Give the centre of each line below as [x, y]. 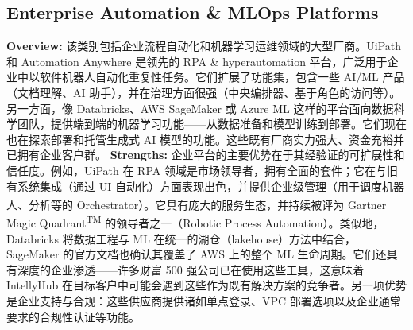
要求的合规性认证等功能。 [73, 316]
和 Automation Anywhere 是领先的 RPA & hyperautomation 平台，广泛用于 [197, 61]
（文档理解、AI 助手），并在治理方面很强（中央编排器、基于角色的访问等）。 [204, 92]
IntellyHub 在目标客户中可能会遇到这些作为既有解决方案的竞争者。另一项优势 [207, 285]
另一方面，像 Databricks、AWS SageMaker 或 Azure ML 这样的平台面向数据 [200, 108]
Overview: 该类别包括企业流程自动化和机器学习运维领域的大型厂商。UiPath [204, 46]
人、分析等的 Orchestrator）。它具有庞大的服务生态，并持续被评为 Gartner [197, 204]
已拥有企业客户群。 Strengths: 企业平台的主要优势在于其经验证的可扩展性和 [206, 155]
